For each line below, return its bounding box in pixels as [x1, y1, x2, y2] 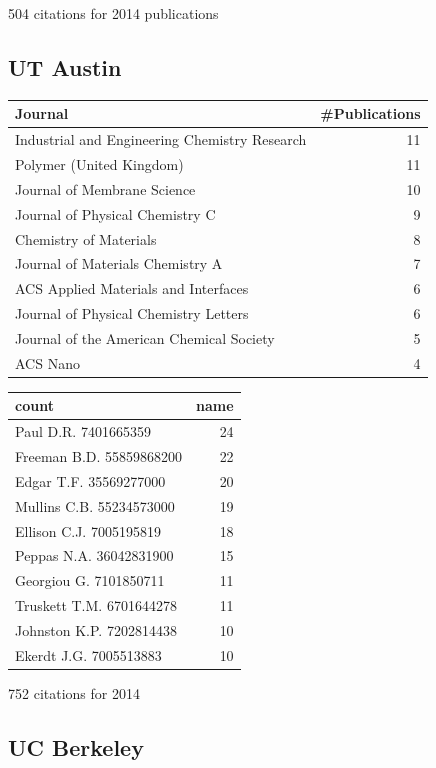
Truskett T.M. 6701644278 [15, 595, 177, 616]
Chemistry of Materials [15, 228, 157, 249]
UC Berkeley [8, 731, 144, 762]
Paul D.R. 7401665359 [15, 421, 151, 442]
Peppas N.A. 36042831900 [15, 545, 174, 566]
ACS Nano [15, 352, 80, 373]
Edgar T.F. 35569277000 [15, 470, 166, 491]
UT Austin [8, 51, 122, 82]
